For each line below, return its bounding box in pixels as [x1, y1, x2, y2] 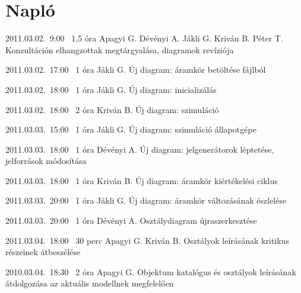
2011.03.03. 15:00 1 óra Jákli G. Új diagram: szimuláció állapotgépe [5, 123, 256, 136]
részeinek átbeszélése [5, 246, 81, 258]
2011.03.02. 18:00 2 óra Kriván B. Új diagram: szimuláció [5, 103, 219, 115]
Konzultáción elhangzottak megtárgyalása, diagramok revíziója [5, 43, 234, 56]
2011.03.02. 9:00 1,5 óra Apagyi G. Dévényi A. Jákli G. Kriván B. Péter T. [5, 32, 283, 44]
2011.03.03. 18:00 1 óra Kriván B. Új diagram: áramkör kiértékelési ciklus [5, 174, 278, 186]
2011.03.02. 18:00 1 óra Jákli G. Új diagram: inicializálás [5, 83, 217, 95]
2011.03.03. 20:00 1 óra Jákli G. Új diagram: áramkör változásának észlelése [5, 194, 287, 207]
